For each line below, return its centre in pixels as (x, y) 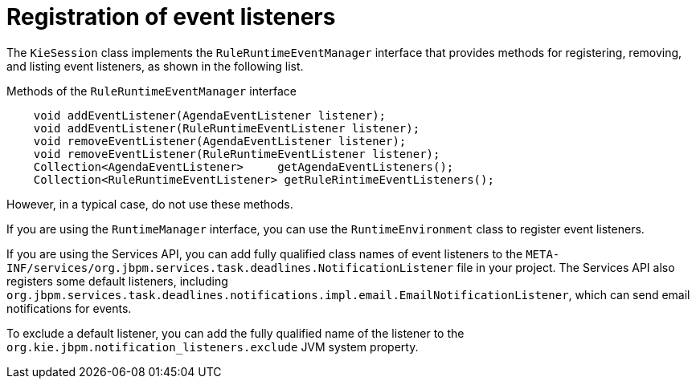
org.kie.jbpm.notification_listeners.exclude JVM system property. (213, 346)
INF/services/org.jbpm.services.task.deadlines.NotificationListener (230, 267)
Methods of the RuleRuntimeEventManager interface (151, 91)
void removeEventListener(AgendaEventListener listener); (220, 141)
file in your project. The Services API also (566, 267)
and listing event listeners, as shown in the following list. (155, 66)
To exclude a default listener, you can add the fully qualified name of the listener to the (235, 333)
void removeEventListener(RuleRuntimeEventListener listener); (237, 154)
